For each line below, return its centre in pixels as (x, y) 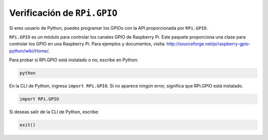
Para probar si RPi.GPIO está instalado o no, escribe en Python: (74, 60)
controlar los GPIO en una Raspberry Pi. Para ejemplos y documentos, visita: (87, 44)
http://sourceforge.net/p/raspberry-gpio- (208, 44)
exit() (28, 125)
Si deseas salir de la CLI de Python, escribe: (54, 112)
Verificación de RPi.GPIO (63, 13)
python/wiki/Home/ (29, 51)
